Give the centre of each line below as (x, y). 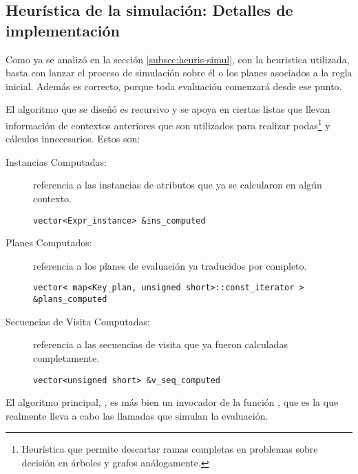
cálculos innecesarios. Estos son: (73, 139)
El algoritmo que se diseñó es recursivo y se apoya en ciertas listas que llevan (168, 109)
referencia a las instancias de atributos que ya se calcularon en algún (178, 185)
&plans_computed (70, 300)
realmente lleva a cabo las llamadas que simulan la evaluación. (137, 415)
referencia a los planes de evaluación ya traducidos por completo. (170, 265)
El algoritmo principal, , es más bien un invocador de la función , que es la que (172, 402)
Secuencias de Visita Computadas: (78, 321)
